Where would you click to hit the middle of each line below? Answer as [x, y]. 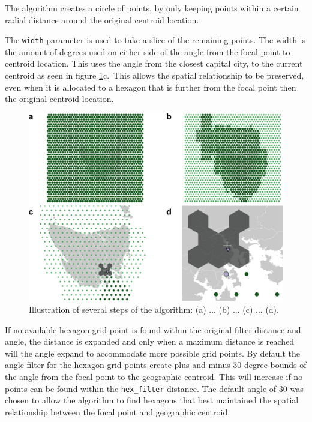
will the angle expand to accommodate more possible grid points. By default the [153, 353]
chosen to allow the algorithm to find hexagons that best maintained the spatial [152, 400]
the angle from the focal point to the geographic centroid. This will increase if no [154, 376]
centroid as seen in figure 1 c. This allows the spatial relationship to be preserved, [154, 75]
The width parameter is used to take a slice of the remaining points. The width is [155, 40]
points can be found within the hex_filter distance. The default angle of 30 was [154, 388]
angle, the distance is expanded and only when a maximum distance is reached [150, 341]
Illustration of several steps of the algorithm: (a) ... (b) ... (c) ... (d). [154, 309]
